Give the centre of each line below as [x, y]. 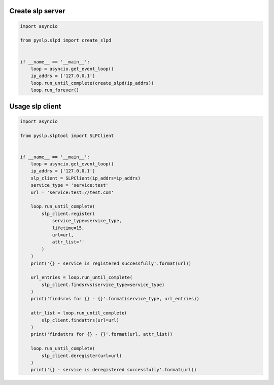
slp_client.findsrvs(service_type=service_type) [103, 285]
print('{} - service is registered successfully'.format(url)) [111, 263]
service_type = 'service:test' [70, 185]
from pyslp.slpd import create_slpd [66, 40]
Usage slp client [35, 106]
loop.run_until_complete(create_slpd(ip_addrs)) [92, 83]
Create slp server [37, 11]
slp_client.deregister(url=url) [81, 356]
